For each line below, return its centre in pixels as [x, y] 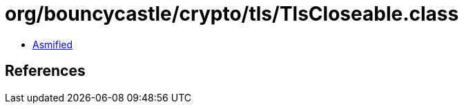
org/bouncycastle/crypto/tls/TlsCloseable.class [232, 14]
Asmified [53, 44]
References [45, 71]
